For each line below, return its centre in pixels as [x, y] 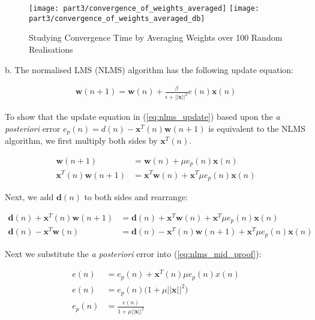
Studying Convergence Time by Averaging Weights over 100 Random [156, 37]
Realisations [51, 49]
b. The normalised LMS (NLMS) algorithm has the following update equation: [149, 69]
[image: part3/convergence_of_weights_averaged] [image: [144, 8]
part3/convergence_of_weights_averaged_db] [117, 18]
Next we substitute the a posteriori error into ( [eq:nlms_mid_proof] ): [133, 253]
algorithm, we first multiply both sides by [81, 141]
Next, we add [29, 197]
